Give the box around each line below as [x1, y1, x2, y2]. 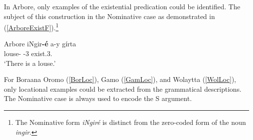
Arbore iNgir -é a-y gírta [4, 39, 76, 49]
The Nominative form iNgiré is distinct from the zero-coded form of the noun [15, 117, 246, 127]
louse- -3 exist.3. [4, 48, 53, 59]
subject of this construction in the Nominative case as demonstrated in [4, 11, 215, 21]
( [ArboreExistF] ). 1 [4, 21, 59, 32]
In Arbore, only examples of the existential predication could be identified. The [4, 1, 240, 11]
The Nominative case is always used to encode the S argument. [4, 93, 192, 103]
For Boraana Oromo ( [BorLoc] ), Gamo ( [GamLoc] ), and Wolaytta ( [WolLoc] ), [4, 74, 236, 84]
